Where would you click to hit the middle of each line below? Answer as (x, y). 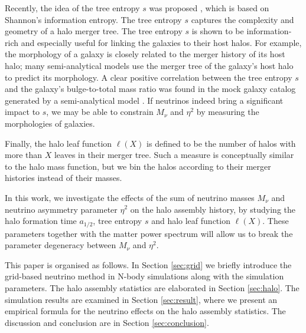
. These (276, 221)
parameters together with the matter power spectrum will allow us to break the (149, 233)
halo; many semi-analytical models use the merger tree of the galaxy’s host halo (149, 65)
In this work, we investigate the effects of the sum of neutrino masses (130, 197)
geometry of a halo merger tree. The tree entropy (94, 31)
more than (24, 155)
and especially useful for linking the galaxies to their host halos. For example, (161, 42)
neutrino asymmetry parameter (61, 209)
